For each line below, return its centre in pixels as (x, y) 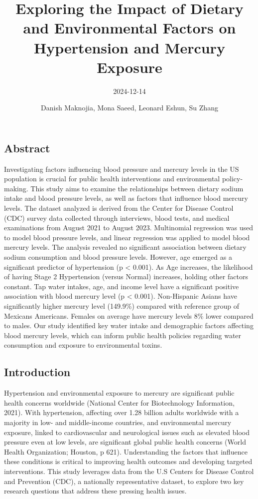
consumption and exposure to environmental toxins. (83, 345)
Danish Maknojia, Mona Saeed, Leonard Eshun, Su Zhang (129, 108)
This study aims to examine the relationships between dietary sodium (137, 188)
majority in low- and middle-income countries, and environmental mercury (118, 422)
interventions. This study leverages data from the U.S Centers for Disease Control (129, 471)
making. (16, 188)
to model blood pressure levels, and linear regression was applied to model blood (127, 237)
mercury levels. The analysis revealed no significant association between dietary (125, 247)
